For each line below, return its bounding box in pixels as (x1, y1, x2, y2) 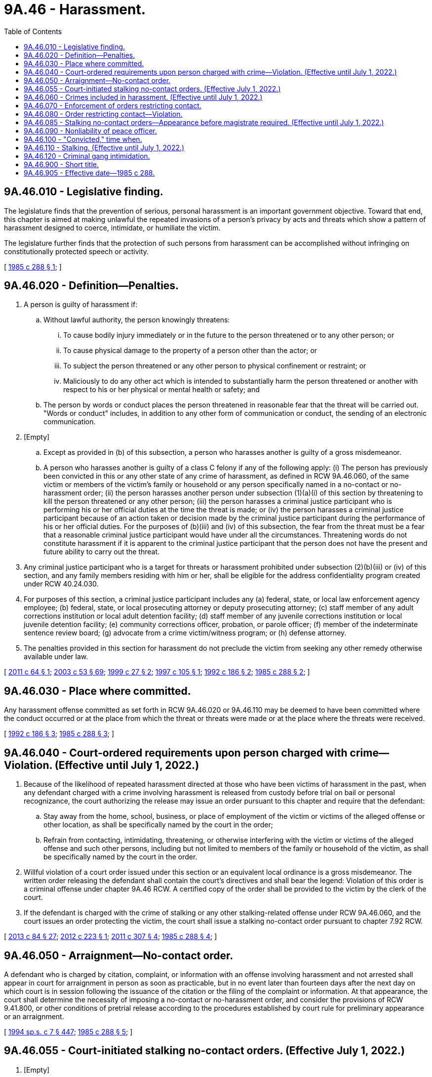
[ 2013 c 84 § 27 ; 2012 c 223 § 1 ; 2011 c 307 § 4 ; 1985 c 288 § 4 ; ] (4, 932, 217, 941)
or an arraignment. (4, 1012, 64, 1021)
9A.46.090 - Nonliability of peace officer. (24, 126, 157, 135)
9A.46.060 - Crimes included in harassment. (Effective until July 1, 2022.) (24, 92, 263, 101)
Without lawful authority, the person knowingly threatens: (43, 315, 230, 324)
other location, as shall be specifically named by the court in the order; (43, 820, 273, 829)
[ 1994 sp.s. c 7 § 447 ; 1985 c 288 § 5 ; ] (4, 1027, 133, 1036)
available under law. (24, 652, 88, 661)
